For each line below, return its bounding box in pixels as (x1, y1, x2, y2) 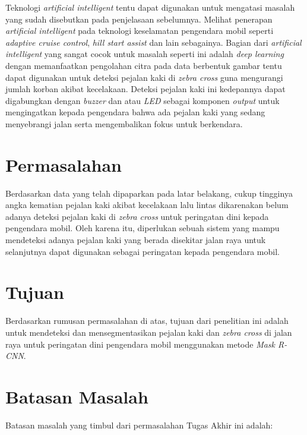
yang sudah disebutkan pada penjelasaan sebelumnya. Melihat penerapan (5, 12, 273, 25)
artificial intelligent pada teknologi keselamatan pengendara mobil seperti (5, 24, 274, 37)
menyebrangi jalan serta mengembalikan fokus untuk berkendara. (5, 117, 243, 130)
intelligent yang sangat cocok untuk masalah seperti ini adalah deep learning (5, 48, 284, 60)
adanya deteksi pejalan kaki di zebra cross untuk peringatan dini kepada (5, 210, 269, 222)
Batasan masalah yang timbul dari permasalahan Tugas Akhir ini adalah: (5, 418, 273, 431)
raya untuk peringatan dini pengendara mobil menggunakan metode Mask (5, 338, 276, 350)
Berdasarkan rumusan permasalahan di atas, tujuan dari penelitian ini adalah (5, 314, 289, 327)
